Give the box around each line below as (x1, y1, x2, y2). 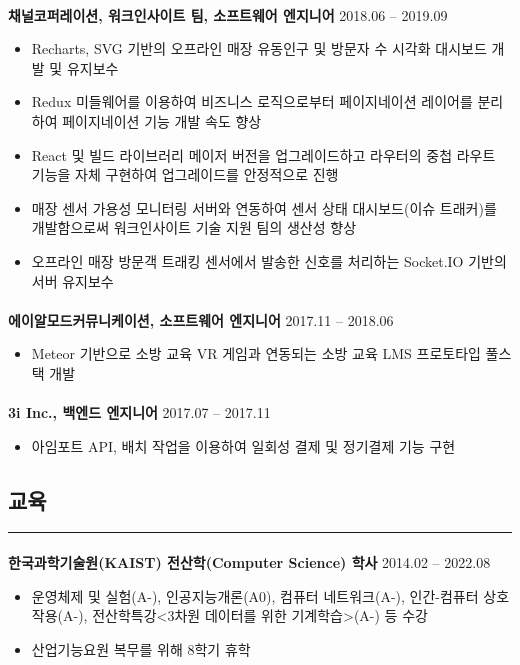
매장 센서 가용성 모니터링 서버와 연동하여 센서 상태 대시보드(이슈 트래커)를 (31, 197, 497, 218)
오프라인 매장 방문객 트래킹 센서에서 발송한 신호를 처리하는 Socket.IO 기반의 (31, 250, 507, 271)
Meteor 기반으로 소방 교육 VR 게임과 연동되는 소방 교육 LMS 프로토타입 (31, 343, 481, 364)
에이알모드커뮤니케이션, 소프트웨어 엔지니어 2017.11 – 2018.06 (8, 309, 394, 330)
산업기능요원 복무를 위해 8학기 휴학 (31, 638, 251, 659)
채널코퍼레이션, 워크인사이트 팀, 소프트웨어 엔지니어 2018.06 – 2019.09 (8, 4, 448, 25)
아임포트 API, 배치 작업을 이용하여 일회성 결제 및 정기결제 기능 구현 (31, 435, 456, 456)
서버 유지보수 (31, 270, 114, 291)
